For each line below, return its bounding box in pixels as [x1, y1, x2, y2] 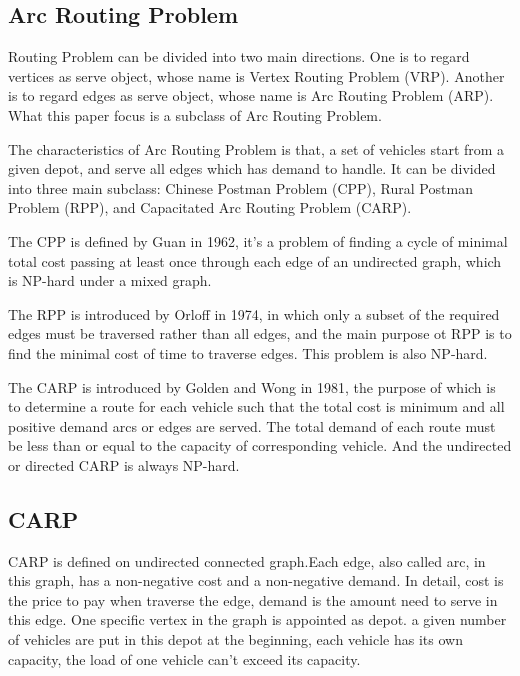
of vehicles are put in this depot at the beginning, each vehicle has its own [8, 629, 463, 650]
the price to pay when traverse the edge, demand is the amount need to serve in [8, 589, 498, 610]
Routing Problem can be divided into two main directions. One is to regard [8, 46, 470, 67]
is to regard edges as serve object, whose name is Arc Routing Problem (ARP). [8, 85, 494, 106]
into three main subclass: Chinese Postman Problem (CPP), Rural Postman [8, 177, 473, 198]
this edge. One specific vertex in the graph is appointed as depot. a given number [8, 609, 507, 630]
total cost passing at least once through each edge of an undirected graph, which [8, 250, 502, 271]
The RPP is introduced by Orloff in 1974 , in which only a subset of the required [8, 303, 500, 324]
